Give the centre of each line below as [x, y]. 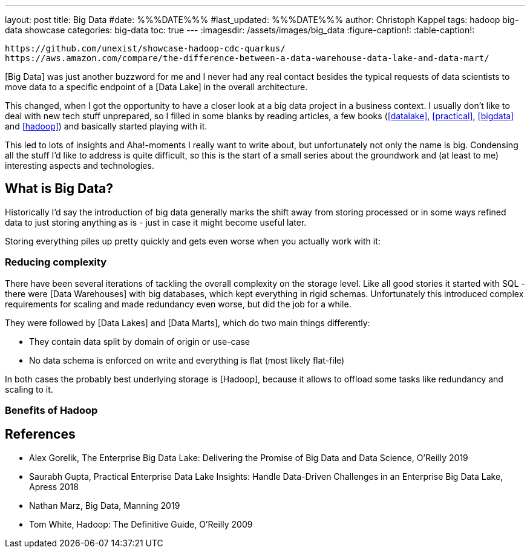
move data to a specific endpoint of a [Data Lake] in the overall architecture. [156, 87]
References [40, 434]
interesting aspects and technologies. [80, 165]
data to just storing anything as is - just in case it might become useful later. [156, 222]
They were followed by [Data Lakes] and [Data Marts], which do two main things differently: [188, 322]
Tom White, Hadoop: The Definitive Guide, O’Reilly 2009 [141, 524]
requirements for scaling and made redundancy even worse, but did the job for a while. [178, 304]
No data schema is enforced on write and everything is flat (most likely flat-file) [187, 360]
